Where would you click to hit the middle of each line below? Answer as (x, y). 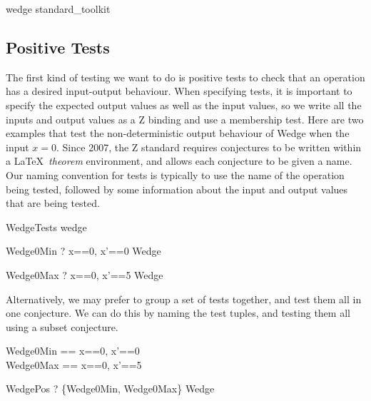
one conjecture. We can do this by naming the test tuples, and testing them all (178, 313)
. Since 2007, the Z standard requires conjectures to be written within (209, 147)
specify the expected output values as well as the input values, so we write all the (184, 105)
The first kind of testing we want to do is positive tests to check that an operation (185, 77)
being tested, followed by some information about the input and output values (177, 189)
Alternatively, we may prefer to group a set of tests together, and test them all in (184, 299)
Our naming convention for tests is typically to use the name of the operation (175, 174)
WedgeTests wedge (46, 227)
